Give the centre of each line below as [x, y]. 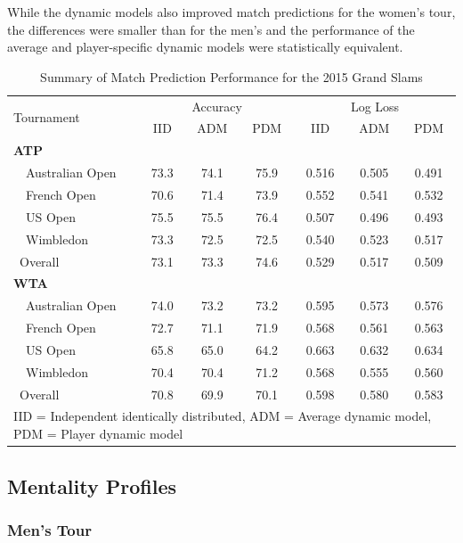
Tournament [47, 117]
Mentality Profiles [92, 485]
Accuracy [217, 106]
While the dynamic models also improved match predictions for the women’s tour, [231, 12]
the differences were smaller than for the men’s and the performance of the [211, 29]
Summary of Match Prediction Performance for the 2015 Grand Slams [231, 76]
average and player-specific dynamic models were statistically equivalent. [205, 47]
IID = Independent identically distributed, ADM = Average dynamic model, [223, 416]
